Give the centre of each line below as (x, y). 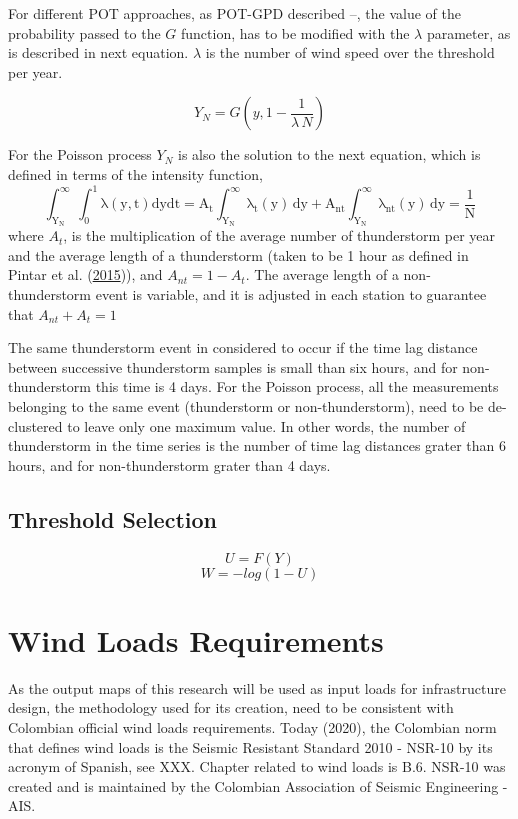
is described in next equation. (98, 52)
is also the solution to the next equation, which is (329, 154)
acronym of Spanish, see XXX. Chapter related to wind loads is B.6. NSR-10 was (257, 766)
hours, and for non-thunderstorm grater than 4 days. (169, 464)
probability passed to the (84, 32)
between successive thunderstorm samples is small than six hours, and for (233, 366)
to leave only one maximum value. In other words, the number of (266, 425)
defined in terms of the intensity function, (135, 173)
